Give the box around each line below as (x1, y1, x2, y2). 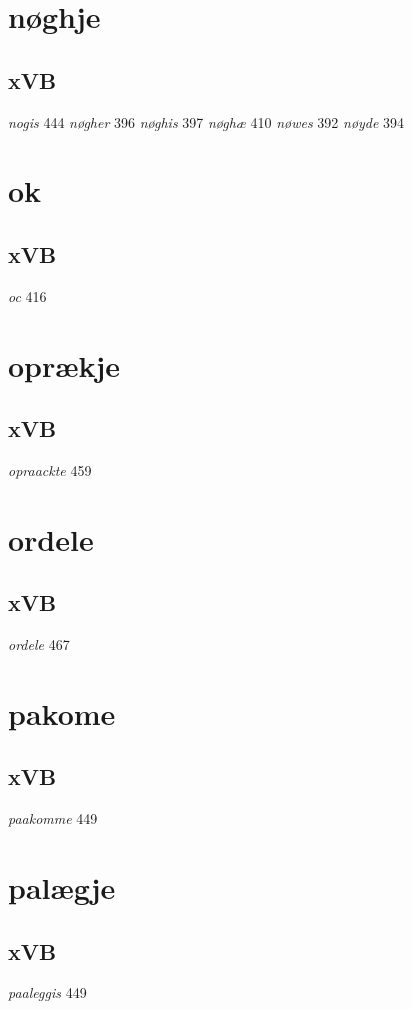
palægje (8, 867, 116, 908)
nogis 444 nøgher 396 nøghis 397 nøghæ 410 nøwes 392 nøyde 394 (8, 111, 405, 132)
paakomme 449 (8, 808, 98, 829)
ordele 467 (8, 634, 70, 655)
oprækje (8, 344, 121, 385)
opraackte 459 (8, 459, 92, 480)
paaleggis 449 (8, 982, 87, 1003)
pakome (8, 692, 116, 733)
